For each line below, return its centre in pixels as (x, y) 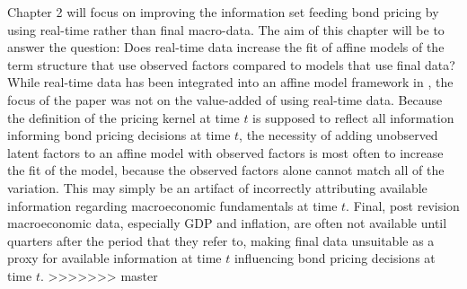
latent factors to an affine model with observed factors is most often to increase (225, 152)
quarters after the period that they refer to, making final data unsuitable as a (221, 240)
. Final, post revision (403, 205)
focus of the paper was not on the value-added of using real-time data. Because (225, 99)
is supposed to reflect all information (353, 117)
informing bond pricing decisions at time (119, 135)
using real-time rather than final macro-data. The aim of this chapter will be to (226, 29)
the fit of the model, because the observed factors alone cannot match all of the (226, 170)
